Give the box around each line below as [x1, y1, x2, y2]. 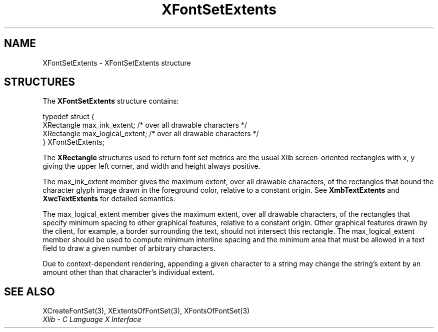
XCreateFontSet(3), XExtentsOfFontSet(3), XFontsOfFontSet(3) [42, 306, 250, 315]
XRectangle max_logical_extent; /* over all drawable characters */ [42, 129, 259, 138]
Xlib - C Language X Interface [42, 315, 141, 324]
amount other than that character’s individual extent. [42, 268, 215, 277]
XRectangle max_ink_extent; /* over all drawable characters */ [42, 121, 247, 130]
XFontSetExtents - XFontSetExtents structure [42, 58, 191, 67]
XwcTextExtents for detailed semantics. [42, 194, 175, 203]
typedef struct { [42, 112, 94, 121]
